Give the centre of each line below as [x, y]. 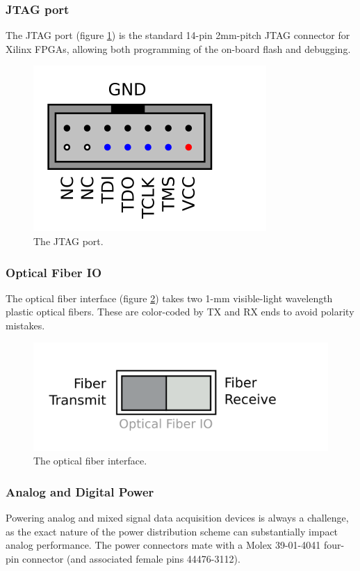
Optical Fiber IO [54, 272]
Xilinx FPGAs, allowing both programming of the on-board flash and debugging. [178, 48]
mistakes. [25, 325]
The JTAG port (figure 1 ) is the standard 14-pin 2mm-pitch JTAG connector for [178, 35]
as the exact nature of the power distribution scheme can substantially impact [172, 531]
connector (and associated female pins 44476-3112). [131, 558]
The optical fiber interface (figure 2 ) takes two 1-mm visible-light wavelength [169, 298]
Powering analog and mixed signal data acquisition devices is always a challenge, [177, 518]
